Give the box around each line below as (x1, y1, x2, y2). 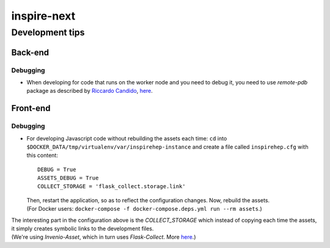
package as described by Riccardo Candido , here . (26, 87, 153, 95)
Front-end (11, 103, 51, 114)
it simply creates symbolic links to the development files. (11, 225, 154, 232)
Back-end (11, 47, 50, 57)
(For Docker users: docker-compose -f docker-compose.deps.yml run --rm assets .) (26, 205, 262, 213)
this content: (26, 151, 58, 159)
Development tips (11, 27, 85, 38)
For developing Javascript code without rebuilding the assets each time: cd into (26, 134, 227, 142)
